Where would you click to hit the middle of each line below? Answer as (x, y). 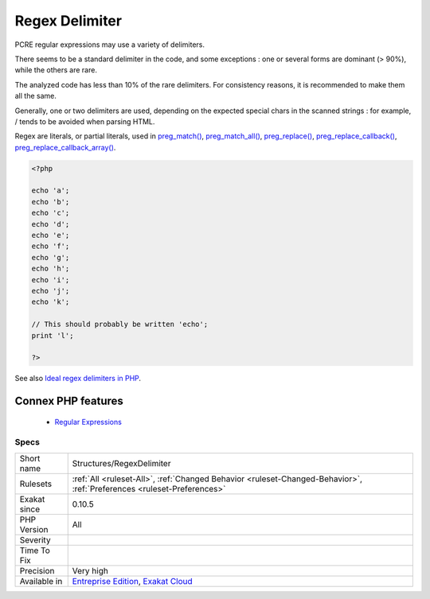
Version (34, 529)
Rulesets (35, 484)
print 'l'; (53, 335)
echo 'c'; (51, 213)
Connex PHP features (69, 401)
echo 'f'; (51, 246)
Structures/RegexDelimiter (121, 463)
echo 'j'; (51, 291)
